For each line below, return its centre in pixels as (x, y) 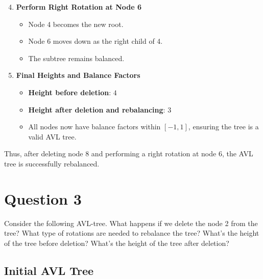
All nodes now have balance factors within (94, 127)
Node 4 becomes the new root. (76, 24)
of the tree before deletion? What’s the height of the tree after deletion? (117, 243)
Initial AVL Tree (49, 270)
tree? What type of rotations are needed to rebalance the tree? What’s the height (132, 233)
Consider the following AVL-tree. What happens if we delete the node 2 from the (131, 223)
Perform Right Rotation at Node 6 (79, 7)
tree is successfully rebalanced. (52, 163)
